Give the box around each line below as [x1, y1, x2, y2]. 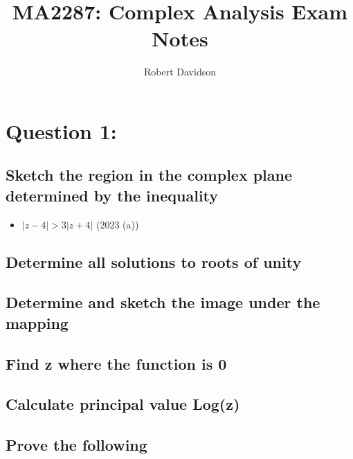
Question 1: [6, 116, 117, 145]
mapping [6, 312, 69, 333]
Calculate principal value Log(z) [6, 393, 240, 415]
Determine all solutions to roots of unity [6, 251, 302, 272]
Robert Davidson [144, 64, 216, 79]
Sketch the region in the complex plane [6, 164, 293, 186]
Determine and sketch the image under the [6, 291, 320, 313]
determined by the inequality [6, 184, 219, 206]
